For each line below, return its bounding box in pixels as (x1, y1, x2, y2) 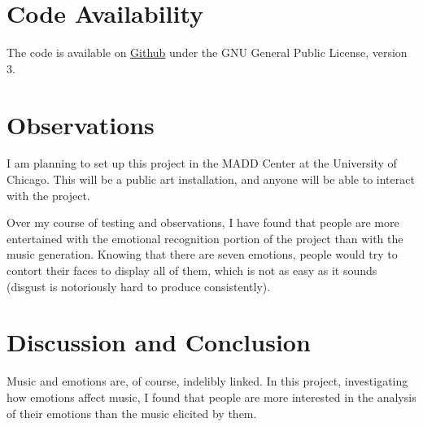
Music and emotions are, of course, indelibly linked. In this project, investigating (7, 373, 408, 390)
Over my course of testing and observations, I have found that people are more (7, 214, 399, 231)
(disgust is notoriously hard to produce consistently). (7, 277, 271, 294)
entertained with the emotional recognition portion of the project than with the (7, 229, 403, 246)
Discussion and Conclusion (7, 325, 311, 359)
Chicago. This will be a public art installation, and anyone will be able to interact (7, 171, 415, 188)
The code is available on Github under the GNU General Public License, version (7, 44, 408, 61)
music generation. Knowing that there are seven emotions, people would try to (7, 246, 398, 263)
